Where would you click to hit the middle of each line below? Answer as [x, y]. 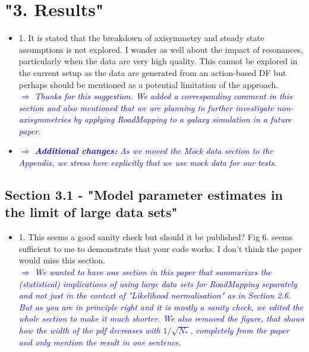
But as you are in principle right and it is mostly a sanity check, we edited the [161, 307]
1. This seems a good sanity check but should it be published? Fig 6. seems [156, 237]
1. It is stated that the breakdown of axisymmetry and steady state [141, 38]
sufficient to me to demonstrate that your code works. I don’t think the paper [160, 248]
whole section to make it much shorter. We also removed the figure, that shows [161, 318]
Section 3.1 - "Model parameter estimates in [144, 195]
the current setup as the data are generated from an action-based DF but [152, 72]
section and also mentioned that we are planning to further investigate [146, 107]
